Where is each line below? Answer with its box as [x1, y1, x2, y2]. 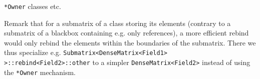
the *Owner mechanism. [4, 66, 76, 77]
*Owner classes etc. [4, 1, 61, 11]
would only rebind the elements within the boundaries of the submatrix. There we [4, 37, 256, 47]
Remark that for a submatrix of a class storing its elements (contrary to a [4, 17, 231, 28]
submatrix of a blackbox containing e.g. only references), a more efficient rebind [4, 27, 249, 38]
